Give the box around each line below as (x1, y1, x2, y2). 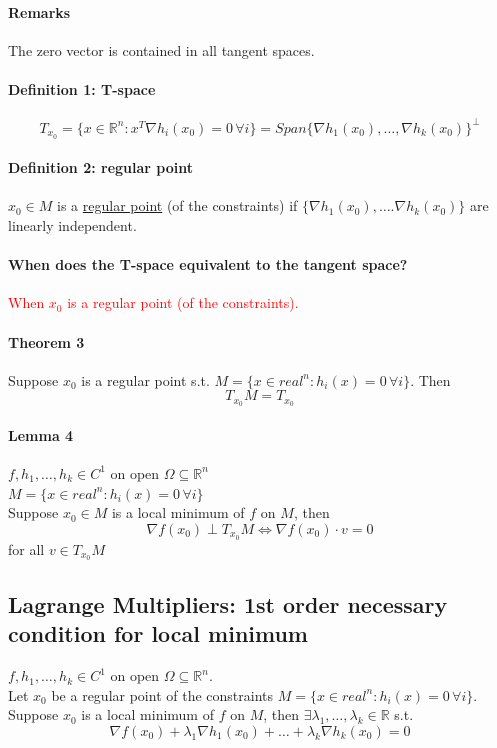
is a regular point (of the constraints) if (57, 195, 298, 216)
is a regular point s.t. (81, 369, 210, 390)
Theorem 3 (8, 331, 85, 352)
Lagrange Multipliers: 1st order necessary (8, 588, 448, 619)
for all (8, 538, 45, 559)
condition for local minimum (8, 618, 308, 649)
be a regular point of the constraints (51, 684, 274, 705)
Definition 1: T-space (8, 78, 156, 99)
